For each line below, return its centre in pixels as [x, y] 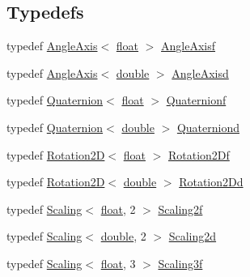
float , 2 [118, 209]
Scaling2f [180, 209]
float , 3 [118, 263]
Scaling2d [193, 236]
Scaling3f [180, 263]
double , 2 [123, 236]
